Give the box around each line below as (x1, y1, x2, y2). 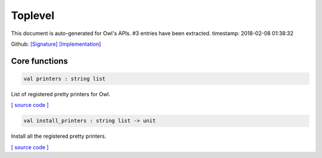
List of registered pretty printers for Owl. (11, 90, 110, 97)
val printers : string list (23, 75, 106, 82)
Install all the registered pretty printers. (11, 132, 107, 140)
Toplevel (11, 9, 55, 22)
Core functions (11, 56, 68, 66)
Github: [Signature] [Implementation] (11, 40, 101, 48)
